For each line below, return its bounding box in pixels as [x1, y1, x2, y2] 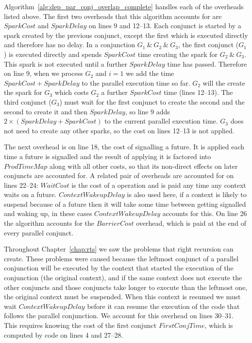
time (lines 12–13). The [164, 87, 233, 97]
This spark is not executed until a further [4, 58, 127, 69]
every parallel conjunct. [4, 227, 74, 237]
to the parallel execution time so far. [82, 77, 190, 88]
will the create [202, 77, 245, 88]
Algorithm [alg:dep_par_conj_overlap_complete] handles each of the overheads [4, 1, 244, 11]
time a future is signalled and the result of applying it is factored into [4, 151, 211, 161]
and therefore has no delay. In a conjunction [4, 39, 135, 50]
